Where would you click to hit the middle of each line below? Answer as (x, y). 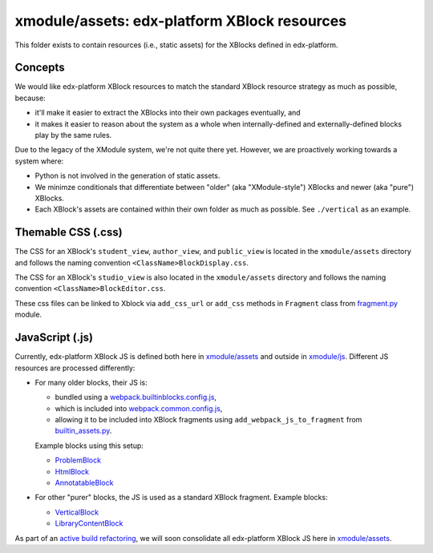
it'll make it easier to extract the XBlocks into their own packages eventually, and (168, 113)
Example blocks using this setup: (89, 446)
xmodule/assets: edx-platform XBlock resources (181, 21)
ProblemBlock (78, 460)
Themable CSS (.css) (69, 232)
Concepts (40, 68)
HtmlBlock (72, 471)
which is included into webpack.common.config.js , (139, 408)
